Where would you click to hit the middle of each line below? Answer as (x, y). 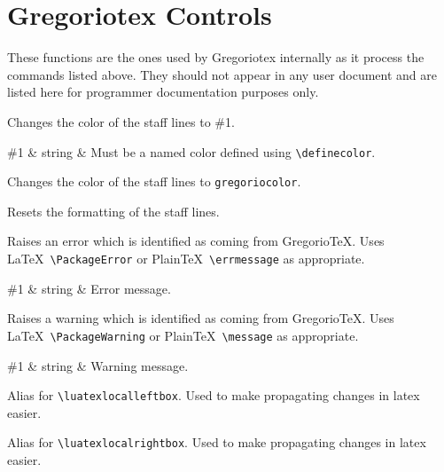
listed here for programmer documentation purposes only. (163, 92)
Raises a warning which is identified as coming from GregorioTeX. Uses (201, 318)
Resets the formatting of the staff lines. (113, 211)
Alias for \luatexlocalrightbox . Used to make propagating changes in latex (217, 442)
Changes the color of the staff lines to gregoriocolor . (154, 181)
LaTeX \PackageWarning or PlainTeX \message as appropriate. (183, 335)
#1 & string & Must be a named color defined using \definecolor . (191, 151)
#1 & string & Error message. (89, 288)
